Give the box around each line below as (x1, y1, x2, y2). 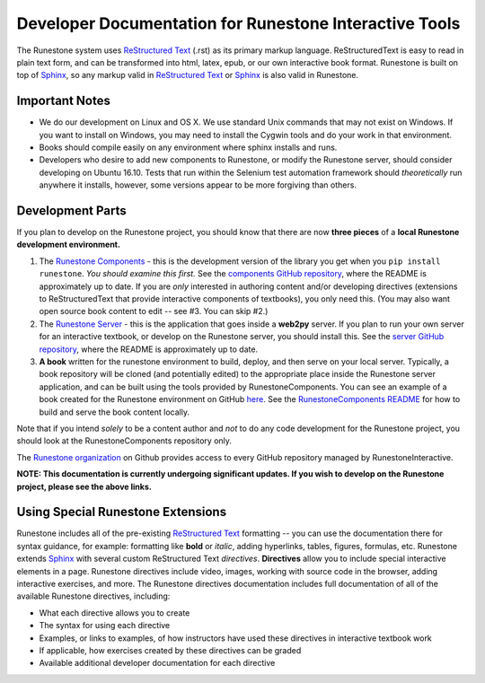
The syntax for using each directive (39, 620, 171, 631)
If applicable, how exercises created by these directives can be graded (39, 644, 302, 655)
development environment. (16, 239, 121, 250)
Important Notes (16, 93, 111, 109)
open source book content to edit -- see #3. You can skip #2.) (39, 306, 269, 317)
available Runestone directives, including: (16, 591, 171, 601)
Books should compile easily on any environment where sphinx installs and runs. (39, 142, 338, 153)
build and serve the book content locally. (39, 407, 190, 417)
